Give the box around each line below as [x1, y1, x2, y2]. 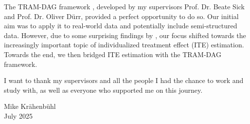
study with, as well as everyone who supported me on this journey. [4, 84, 203, 95]
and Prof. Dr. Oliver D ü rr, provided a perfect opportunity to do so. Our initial [4, 11, 239, 21]
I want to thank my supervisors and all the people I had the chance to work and [4, 75, 244, 85]
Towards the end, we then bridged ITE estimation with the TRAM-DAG [4, 49, 221, 59]
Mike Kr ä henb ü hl [4, 101, 56, 111]
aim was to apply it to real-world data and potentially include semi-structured [4, 21, 237, 31]
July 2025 [4, 110, 33, 121]
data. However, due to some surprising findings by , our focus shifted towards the [4, 30, 246, 40]
